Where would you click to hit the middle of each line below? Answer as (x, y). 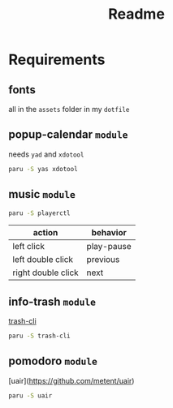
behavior (109, 233)
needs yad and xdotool (46, 154)
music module (42, 194)
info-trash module (52, 301)
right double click (45, 273)
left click (28, 247)
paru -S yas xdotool (43, 169)
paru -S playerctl (39, 213)
